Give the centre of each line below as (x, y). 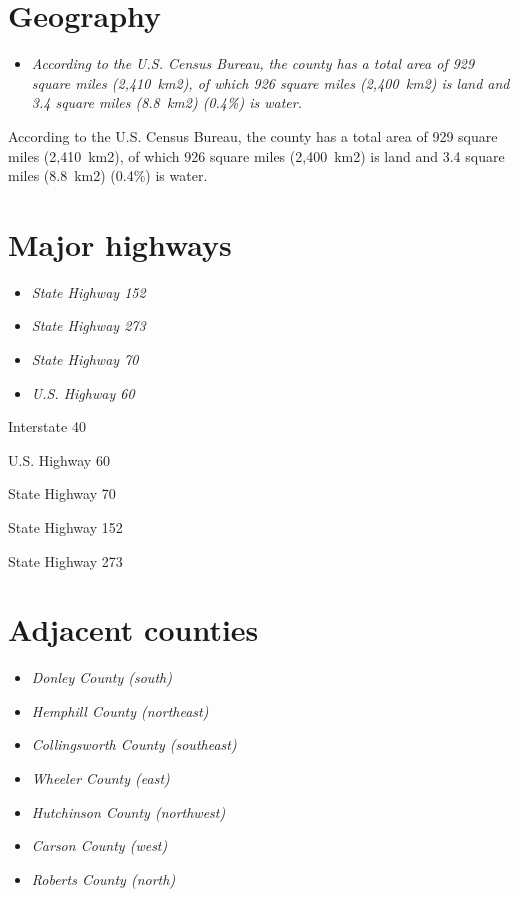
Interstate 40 (47, 426)
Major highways (120, 243)
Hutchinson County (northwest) (128, 811)
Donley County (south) (101, 677)
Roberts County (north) (103, 878)
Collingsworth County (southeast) (134, 744)
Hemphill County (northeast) (120, 710)
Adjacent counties (133, 629)
